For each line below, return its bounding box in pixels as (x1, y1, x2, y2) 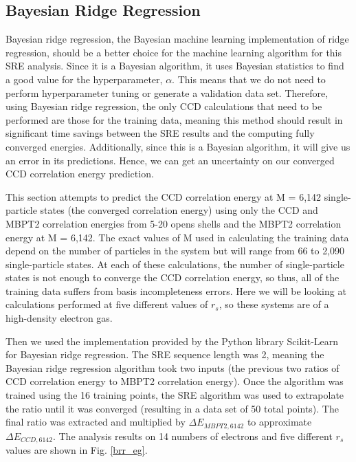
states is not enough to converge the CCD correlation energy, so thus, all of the (5, 270, 340, 285)
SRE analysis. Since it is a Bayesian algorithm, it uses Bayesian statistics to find (5, 58, 344, 73)
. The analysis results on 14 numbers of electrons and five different (52, 428, 333, 443)
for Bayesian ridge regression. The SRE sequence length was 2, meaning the (5, 347, 324, 362)
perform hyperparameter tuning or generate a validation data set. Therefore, (5, 85, 329, 100)
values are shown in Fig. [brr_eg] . (5, 443, 148, 457)
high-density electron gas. (5, 311, 113, 325)
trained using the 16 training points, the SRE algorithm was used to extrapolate (5, 388, 344, 402)
